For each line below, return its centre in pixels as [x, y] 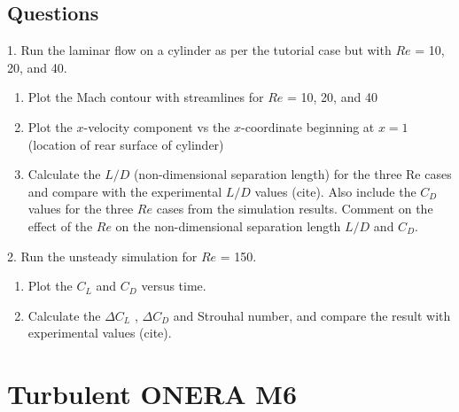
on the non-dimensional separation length [228, 225]
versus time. [174, 286]
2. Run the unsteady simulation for [102, 256]
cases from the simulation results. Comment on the [295, 209]
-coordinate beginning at [308, 126]
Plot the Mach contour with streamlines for [146, 97]
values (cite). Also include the [335, 191]
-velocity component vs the [157, 126]
